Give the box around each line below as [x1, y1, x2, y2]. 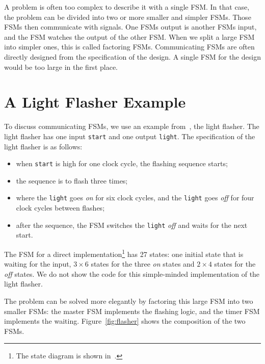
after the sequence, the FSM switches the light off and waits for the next [16, 219, 248, 230]
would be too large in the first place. [4, 61, 118, 72]
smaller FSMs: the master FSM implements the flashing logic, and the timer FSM [4, 305, 260, 316]
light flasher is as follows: [4, 141, 83, 151]
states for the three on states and [91, 258, 195, 269]
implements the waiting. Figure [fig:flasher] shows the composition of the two [4, 316, 246, 326]
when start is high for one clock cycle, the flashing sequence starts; [16, 158, 228, 169]
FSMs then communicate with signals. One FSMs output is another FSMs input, [4, 21, 257, 32]
